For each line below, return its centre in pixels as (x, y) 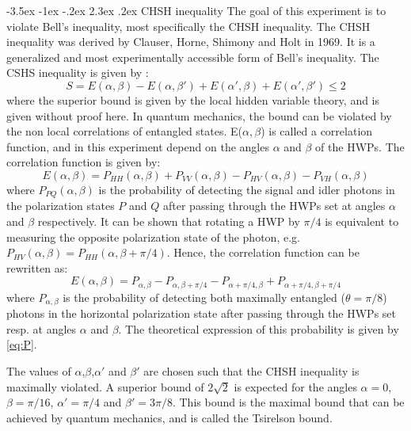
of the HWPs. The (360, 146)
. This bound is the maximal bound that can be (288, 402)
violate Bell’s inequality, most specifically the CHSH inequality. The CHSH (188, 26)
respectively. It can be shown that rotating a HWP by (169, 221)
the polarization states (61, 206)
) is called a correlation (317, 131)
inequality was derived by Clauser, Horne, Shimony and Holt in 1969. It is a (191, 42)
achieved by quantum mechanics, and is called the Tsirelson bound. (169, 417)
